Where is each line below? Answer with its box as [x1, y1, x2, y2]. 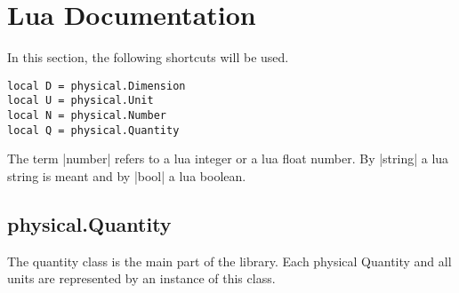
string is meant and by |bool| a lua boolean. [7, 166, 246, 185]
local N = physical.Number [7, 109, 166, 123]
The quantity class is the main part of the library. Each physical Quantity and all [7, 251, 452, 270]
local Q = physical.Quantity [7, 123, 180, 137]
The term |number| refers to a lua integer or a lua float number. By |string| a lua [7, 149, 449, 168]
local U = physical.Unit [7, 94, 154, 107]
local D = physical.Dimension [7, 79, 186, 92]
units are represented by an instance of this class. [7, 269, 276, 288]
